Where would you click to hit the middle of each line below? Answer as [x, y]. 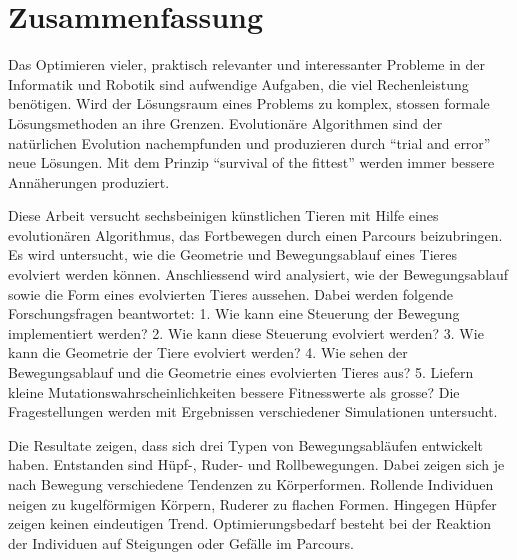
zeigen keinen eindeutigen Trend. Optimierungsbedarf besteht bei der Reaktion [250, 523]
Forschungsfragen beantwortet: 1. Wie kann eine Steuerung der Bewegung [234, 313]
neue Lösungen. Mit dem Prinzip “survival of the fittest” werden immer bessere [251, 162]
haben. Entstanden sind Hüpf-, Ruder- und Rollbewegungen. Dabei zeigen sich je [256, 464]
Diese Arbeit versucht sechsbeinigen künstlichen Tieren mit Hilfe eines [223, 215]
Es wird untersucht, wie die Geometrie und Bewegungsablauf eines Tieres [232, 254]
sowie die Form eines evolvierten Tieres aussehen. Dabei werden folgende [230, 293]
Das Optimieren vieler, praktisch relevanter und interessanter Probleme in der [247, 64]
